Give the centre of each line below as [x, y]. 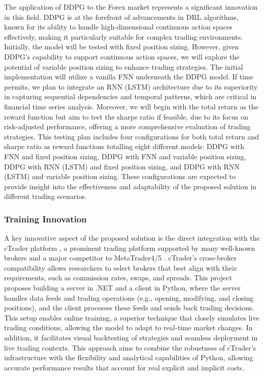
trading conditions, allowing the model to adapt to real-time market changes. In [128, 327]
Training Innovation [45, 219]
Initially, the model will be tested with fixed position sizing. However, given [122, 47]
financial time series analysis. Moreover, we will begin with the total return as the [131, 106]
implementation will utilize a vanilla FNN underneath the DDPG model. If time [129, 77]
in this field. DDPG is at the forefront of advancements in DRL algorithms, [121, 17]
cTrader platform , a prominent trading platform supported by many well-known [130, 248]
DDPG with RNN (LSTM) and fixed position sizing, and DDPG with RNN [122, 166]
